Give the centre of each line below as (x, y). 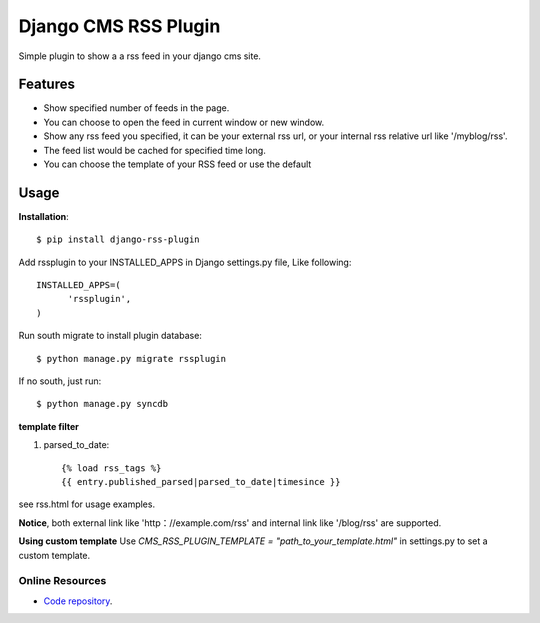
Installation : (43, 216)
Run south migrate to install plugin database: (110, 336)
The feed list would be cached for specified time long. (155, 150)
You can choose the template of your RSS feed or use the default (177, 164)
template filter (49, 426)
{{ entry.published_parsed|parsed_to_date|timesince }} (201, 481)
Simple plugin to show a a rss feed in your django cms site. (140, 56)
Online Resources (62, 581)
